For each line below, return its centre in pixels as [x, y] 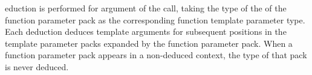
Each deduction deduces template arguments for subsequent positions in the [146, 31]
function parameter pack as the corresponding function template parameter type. [155, 19]
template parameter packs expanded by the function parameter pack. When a [149, 43]
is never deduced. [37, 66]
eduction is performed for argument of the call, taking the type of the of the [146, 8]
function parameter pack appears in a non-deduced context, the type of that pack [156, 55]
